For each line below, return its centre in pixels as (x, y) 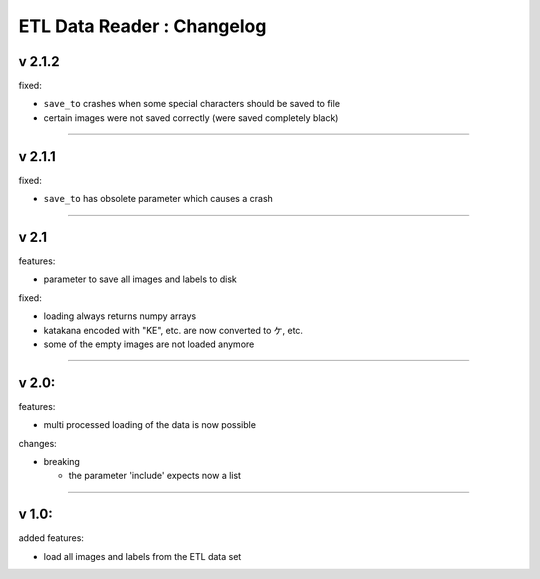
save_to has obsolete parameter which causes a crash (158, 199)
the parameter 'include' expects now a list (155, 476)
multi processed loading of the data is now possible (150, 425)
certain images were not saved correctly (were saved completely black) (191, 117)
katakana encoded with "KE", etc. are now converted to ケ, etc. (173, 330)
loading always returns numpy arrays (120, 316)
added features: (51, 538)
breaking (61, 462)
